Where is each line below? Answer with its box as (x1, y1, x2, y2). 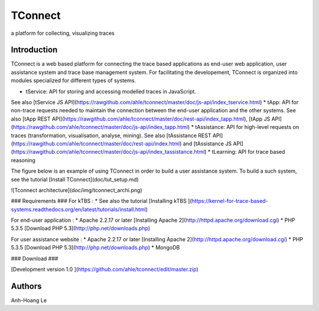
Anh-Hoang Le (11, 296, 47, 304)
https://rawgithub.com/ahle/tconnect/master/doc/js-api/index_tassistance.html (12, 148, 205, 155)
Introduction (11, 45, 58, 55)
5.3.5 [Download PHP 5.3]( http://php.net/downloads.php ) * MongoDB (11, 244, 180, 251)
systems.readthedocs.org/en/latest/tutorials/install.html (11, 206, 146, 213)
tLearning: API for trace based (211, 148, 285, 155)
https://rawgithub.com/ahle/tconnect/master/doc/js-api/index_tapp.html (12, 124, 188, 131)
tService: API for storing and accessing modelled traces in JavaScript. (25, 88, 196, 95)
